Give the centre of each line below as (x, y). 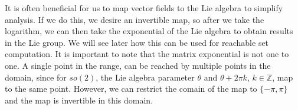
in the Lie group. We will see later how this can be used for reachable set (137, 42)
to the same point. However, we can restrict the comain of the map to (131, 89)
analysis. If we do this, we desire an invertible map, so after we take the (135, 19)
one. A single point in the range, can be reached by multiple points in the (138, 65)
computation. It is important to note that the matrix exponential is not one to (147, 54)
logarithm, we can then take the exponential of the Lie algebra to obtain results (149, 31)
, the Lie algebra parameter (145, 77)
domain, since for (36, 77)
